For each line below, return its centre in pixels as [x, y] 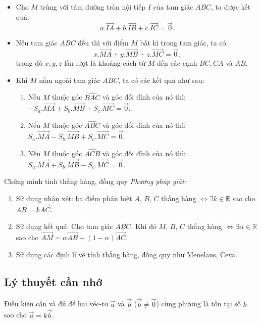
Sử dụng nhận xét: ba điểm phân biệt [74, 198]
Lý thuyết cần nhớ [53, 281]
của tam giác [173, 7]
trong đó [29, 63]
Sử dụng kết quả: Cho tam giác [64, 226]
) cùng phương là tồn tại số [198, 304]
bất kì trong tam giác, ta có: [184, 43]
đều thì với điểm [103, 43]
